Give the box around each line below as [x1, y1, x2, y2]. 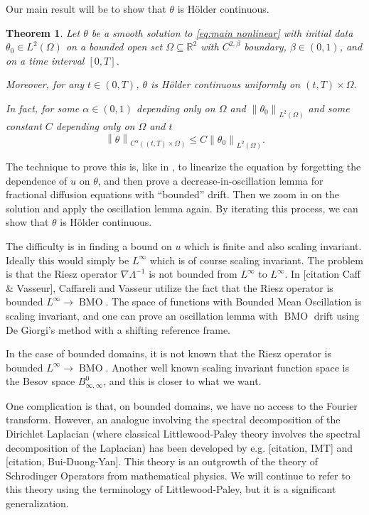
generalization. [6, 495, 69, 510]
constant [6, 119, 42, 134]
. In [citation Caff [284, 266, 361, 281]
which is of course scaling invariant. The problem [149, 252, 363, 267]
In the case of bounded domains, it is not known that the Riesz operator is [6, 346, 331, 361]
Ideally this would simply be [6, 252, 129, 267]
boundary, [244, 39, 287, 54]
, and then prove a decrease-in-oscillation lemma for [97, 173, 323, 188]
